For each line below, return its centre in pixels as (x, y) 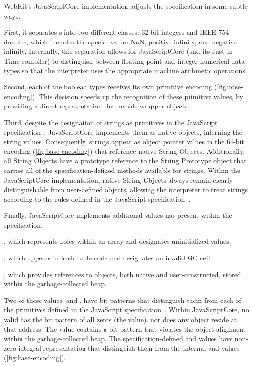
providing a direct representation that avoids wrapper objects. (97, 106)
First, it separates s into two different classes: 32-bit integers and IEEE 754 (116, 32)
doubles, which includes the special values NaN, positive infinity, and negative (120, 41)
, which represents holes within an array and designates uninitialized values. (117, 241)
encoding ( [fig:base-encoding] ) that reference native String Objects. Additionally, (125, 151)
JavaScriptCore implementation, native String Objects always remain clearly (118, 180)
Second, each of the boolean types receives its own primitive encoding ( (111, 87)
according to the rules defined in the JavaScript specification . (97, 199)
